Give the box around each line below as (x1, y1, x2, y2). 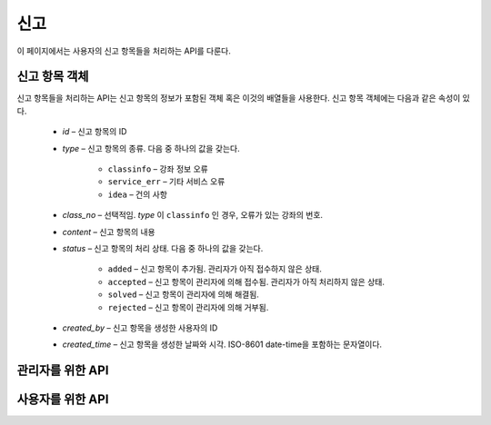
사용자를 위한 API (16, 391, 109, 408)
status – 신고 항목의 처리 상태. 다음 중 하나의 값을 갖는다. (62, 242, 264, 253)
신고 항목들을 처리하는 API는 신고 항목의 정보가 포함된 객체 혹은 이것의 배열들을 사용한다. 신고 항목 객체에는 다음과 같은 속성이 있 (16, 93, 470, 104)
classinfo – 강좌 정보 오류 (107, 163, 208, 174)
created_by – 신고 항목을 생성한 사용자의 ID (62, 322, 218, 333)
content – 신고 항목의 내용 (62, 226, 155, 237)
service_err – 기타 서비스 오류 (107, 176, 225, 187)
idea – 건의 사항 (107, 189, 168, 200)
